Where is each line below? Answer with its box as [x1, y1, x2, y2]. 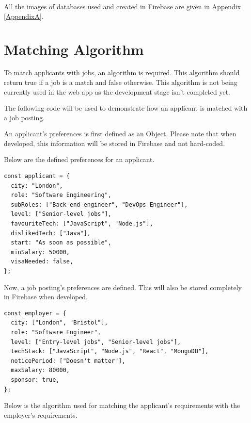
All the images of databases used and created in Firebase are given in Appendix [4, 1, 241, 11]
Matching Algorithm [4, 39, 144, 59]
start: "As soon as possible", [11, 239, 111, 246]
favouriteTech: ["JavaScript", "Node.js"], [11, 220, 153, 228]
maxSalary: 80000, [11, 367, 70, 374]
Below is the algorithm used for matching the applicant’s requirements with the [4, 400, 240, 410]
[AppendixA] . [4, 11, 44, 21]
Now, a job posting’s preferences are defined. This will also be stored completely [4, 282, 242, 292]
